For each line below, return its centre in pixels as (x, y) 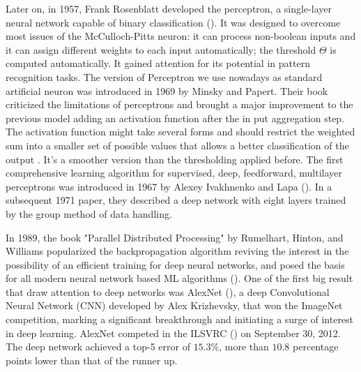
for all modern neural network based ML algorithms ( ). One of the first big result (179, 278)
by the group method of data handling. (89, 213)
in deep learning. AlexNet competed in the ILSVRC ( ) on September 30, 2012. (173, 333)
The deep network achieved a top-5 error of (98, 347)
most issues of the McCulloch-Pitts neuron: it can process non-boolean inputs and (181, 36)
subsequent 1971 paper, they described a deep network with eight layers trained (176, 200)
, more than (244, 347)
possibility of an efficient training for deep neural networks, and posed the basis (175, 264)
